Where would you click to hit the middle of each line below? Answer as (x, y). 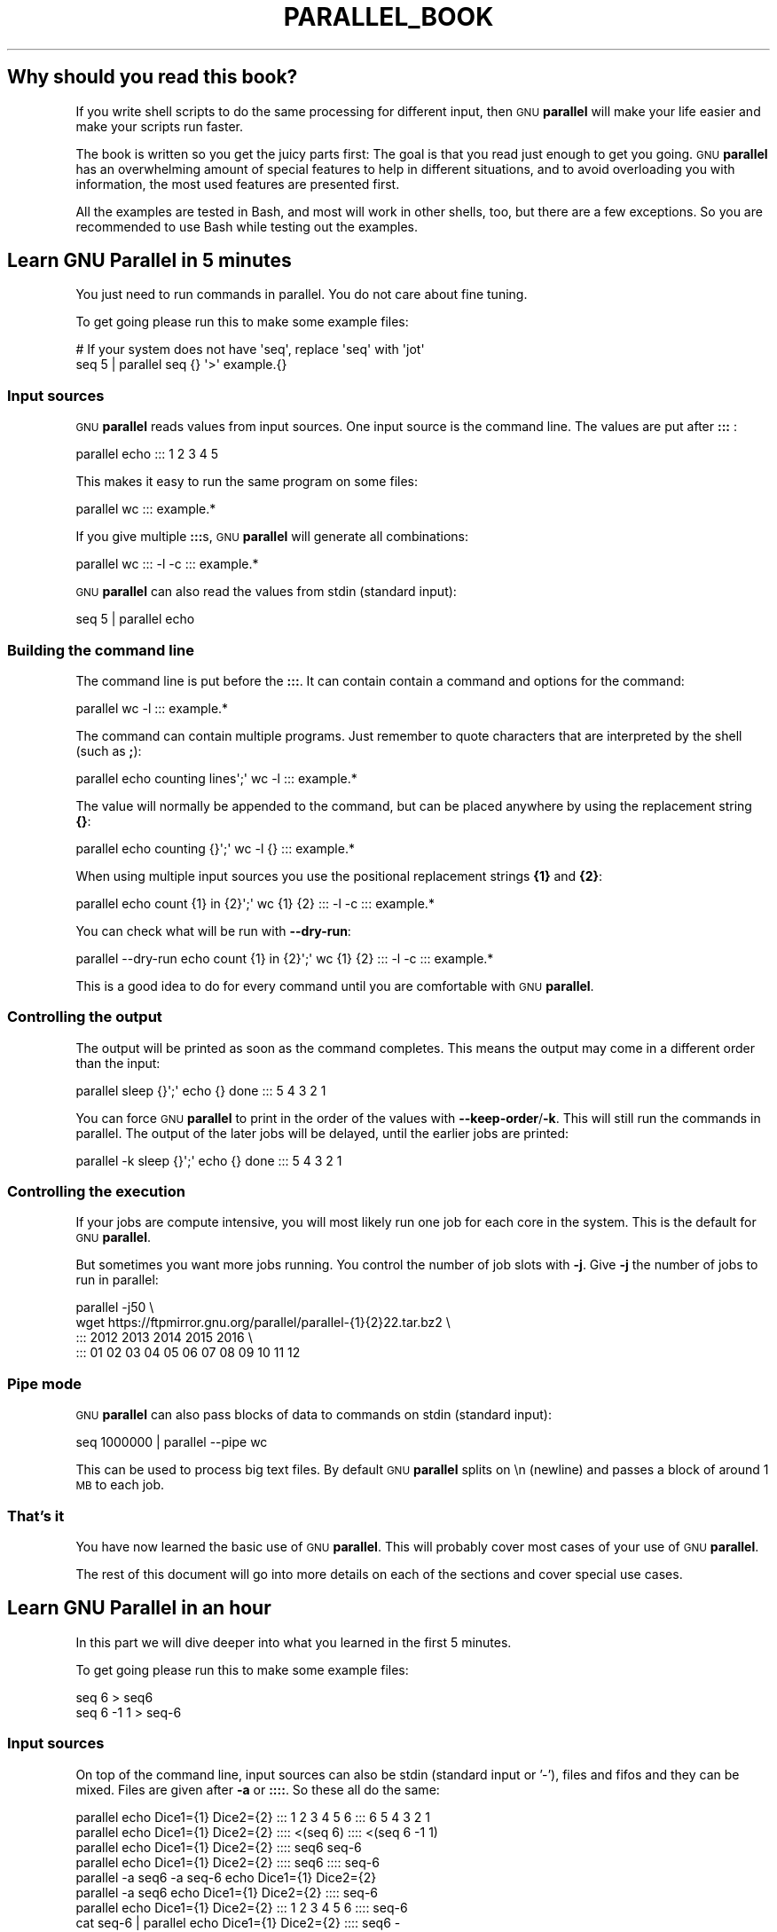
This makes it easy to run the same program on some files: (247, 482)
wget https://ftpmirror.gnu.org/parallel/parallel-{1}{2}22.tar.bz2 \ (263, 1323)
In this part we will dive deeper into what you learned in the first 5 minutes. (294, 1642)
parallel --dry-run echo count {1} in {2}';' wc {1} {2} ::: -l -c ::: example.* (285, 958)
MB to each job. (120, 1485)
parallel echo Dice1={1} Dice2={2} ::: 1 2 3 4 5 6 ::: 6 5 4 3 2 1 (253, 1817)
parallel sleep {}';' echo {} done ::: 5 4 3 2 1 (201, 1090)
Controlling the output (85, 1017)
